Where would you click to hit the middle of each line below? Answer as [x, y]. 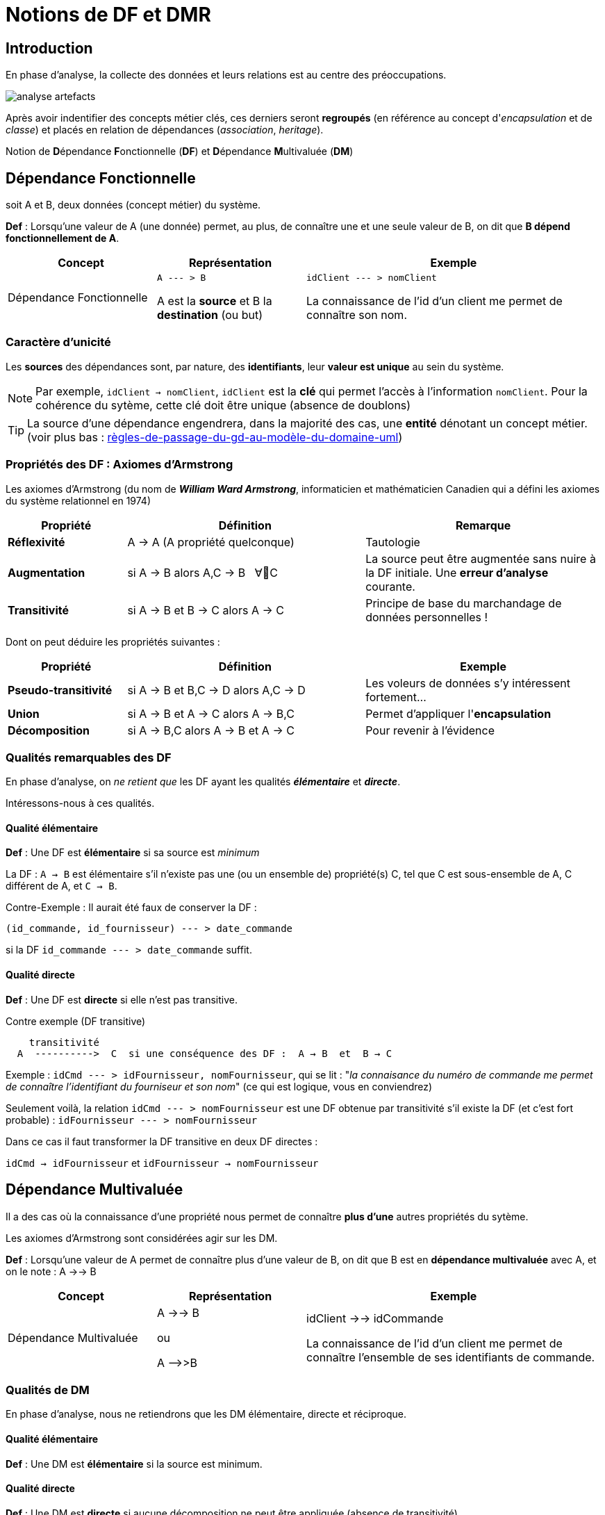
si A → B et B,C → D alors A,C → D [216, 690]
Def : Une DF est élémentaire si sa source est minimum [133, 853]
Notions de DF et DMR [108, 15]
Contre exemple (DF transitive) [76, 1021]
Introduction [49, 48]
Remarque [483, 525]
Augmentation [47, 572]
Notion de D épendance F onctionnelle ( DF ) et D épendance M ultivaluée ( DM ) [180, 151]
